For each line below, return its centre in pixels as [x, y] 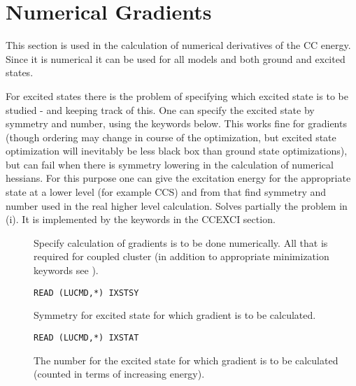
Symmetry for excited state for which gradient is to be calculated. [175, 315]
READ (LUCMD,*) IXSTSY [86, 293]
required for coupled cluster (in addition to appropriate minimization [181, 256]
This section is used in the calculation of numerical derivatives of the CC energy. [178, 45]
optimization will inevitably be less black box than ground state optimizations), [177, 151]
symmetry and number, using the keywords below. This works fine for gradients [176, 123]
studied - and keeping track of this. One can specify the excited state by [160, 109]
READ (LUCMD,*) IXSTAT [86, 337]
